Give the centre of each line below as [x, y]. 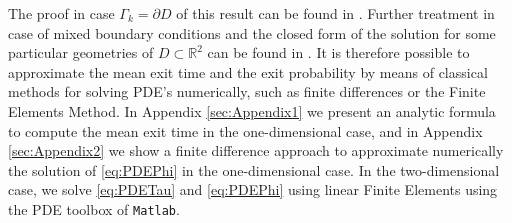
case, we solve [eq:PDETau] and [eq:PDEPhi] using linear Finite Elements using [253, 189]
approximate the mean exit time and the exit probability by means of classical [248, 71]
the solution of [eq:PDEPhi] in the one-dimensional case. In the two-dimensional [254, 169]
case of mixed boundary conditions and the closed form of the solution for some [252, 32]
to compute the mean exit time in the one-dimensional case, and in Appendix [245, 130]
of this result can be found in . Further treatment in [335, 13]
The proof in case [61, 13]
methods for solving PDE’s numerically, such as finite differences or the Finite [247, 91]
